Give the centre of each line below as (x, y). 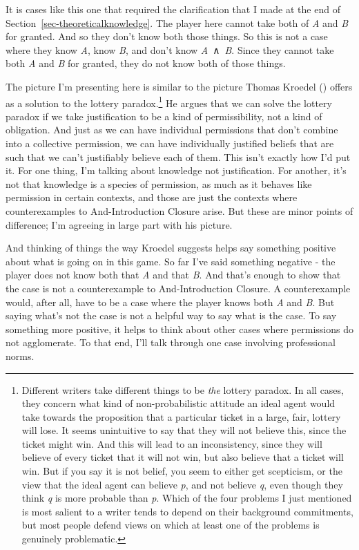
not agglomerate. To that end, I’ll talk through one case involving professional (171, 342)
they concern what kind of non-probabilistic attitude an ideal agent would (178, 403)
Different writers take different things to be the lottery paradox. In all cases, (183, 389)
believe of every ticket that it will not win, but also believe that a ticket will (183, 457)
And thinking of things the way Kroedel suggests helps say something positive (171, 248)
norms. (20, 355)
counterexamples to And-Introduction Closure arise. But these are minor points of (179, 210)
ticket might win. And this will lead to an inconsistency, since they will (172, 443)
